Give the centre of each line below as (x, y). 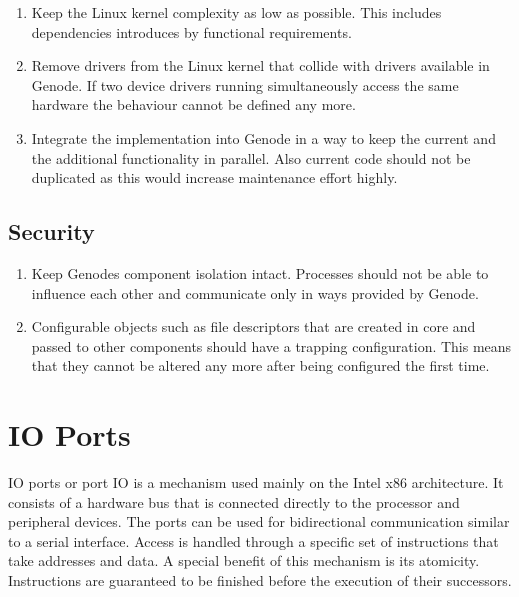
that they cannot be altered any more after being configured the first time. (260, 365)
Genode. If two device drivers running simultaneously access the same (245, 84)
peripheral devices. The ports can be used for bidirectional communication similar (259, 521)
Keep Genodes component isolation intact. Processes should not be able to (260, 272)
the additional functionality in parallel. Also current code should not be (251, 157)
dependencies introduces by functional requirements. (191, 31)
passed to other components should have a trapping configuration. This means (271, 345)
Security (51, 231)
